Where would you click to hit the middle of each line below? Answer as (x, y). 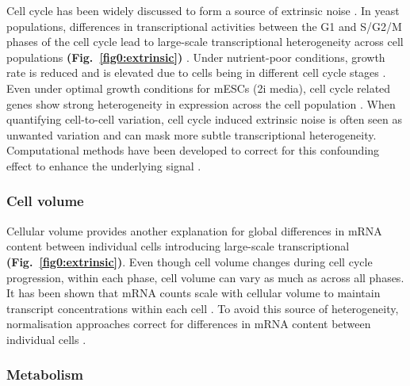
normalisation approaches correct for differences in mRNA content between (189, 324)
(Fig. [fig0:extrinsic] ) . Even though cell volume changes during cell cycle (190, 261)
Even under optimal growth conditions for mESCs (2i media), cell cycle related (199, 88)
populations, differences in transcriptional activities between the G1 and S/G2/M (204, 26)
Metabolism (45, 375)
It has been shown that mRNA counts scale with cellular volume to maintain (194, 293)
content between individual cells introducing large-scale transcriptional (178, 246)
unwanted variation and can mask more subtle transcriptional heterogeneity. (192, 134)
